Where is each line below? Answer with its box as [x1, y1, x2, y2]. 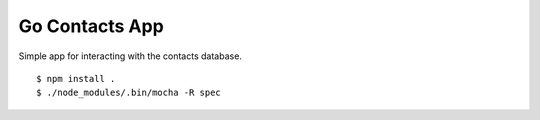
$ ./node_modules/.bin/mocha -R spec [36, 87, 222, 99]
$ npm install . [36, 73, 116, 84]
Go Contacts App [18, 15, 164, 37]
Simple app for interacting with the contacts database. [18, 50, 242, 62]
